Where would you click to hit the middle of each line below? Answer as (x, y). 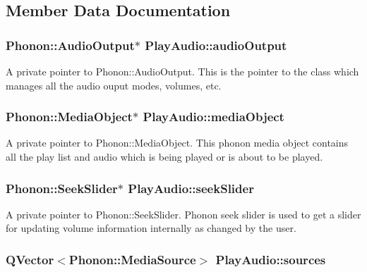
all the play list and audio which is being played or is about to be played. (164, 156)
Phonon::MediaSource (132, 259)
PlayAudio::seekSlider (191, 188)
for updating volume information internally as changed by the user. (151, 228)
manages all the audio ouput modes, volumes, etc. (114, 85)
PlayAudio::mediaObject (213, 117)
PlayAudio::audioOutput (216, 45)
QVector (30, 259)
